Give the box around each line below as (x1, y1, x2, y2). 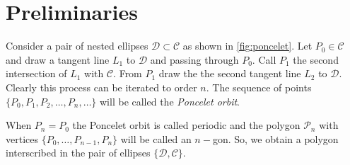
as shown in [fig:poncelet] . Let (182, 38, 313, 53)
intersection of (6, 66, 67, 81)
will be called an (120, 131, 192, 146)
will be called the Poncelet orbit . (100, 93, 240, 108)
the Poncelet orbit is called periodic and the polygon (72, 118, 301, 132)
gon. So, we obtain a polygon (212, 131, 339, 146)
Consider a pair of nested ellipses (6, 38, 148, 53)
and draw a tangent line (6, 52, 110, 67)
